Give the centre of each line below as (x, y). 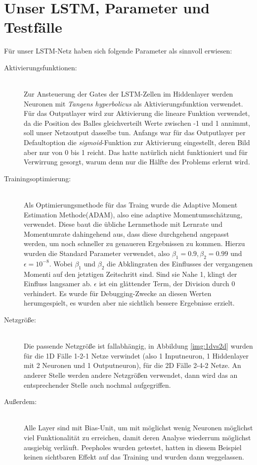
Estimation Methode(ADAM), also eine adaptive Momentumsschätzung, (133, 214)
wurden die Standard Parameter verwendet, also (97, 253)
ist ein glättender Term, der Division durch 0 (167, 284)
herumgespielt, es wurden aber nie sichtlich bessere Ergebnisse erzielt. (129, 303)
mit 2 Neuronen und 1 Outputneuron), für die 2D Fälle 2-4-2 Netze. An (132, 365)
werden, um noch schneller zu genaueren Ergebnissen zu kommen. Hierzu (134, 243)
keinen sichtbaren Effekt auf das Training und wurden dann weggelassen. (134, 457)
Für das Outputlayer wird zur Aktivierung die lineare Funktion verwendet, (137, 113)
